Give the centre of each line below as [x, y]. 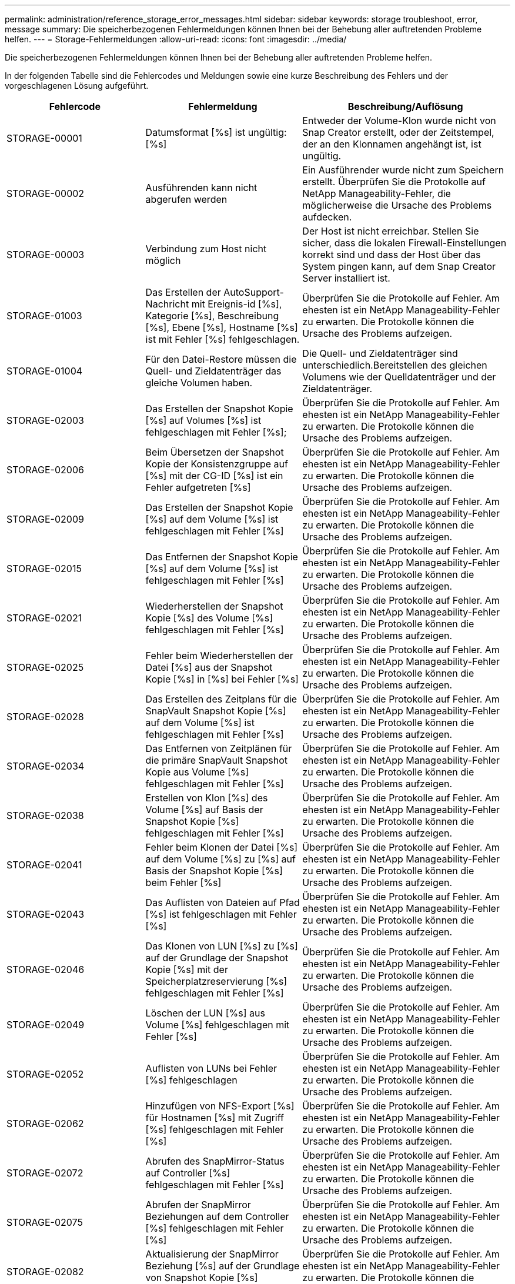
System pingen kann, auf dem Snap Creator [399, 266]
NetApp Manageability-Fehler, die [377, 193]
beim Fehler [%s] [183, 882]
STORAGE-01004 [45, 371]
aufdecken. [327, 217]
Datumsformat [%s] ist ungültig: [216, 132]
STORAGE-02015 [44, 569]
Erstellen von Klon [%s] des [207, 798]
